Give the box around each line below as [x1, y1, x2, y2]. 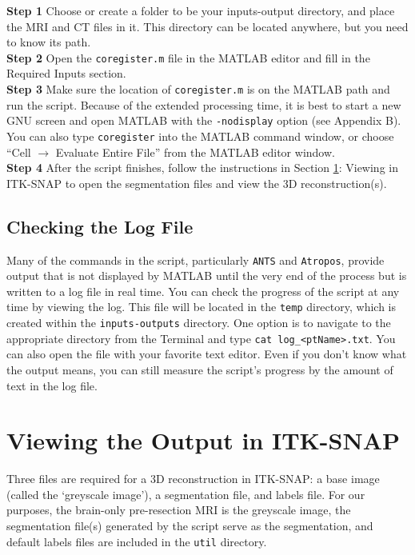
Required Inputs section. [6, 65, 126, 82]
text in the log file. [6, 377, 98, 393]
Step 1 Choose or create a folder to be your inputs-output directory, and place [6, 2, 395, 18]
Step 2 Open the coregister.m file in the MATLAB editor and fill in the [6, 49, 370, 66]
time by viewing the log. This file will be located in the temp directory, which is [6, 298, 396, 315]
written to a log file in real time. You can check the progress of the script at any [6, 282, 400, 299]
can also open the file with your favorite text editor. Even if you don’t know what [6, 345, 407, 362]
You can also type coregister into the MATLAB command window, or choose [6, 127, 394, 144]
